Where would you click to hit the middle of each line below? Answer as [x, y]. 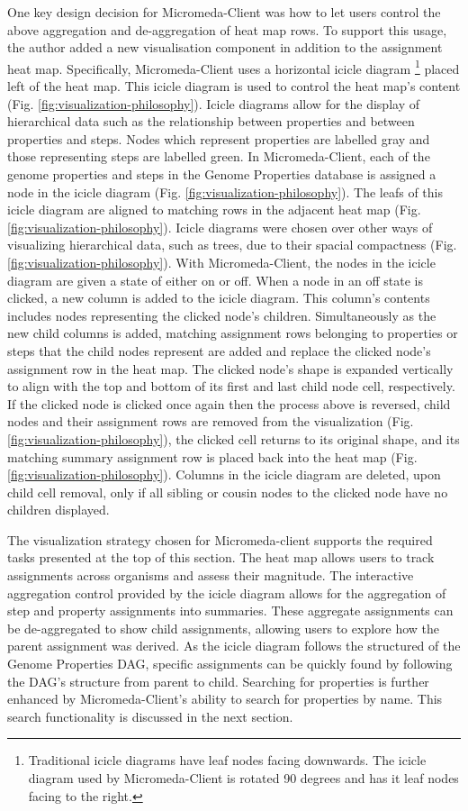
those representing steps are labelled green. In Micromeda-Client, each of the [219, 156]
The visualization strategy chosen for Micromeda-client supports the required [220, 539]
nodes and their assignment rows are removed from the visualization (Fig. [211, 421]
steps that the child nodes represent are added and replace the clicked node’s [219, 350]
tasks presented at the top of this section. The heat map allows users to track [221, 557]
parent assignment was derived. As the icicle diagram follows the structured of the [234, 646]
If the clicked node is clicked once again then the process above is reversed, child [229, 403]
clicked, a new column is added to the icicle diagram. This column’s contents [219, 298]
